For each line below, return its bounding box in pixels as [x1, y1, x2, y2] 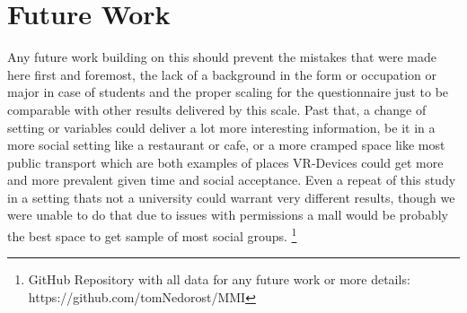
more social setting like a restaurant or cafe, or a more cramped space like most [7, 135, 445, 154]
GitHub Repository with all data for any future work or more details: [28, 270, 410, 289]
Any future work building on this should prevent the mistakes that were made [7, 48, 437, 66]
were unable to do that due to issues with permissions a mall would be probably [7, 205, 448, 224]
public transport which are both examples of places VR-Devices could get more [7, 152, 444, 171]
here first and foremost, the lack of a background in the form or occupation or [7, 65, 437, 83]
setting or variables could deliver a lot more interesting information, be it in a [7, 117, 436, 136]
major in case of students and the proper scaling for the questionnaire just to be [7, 83, 449, 101]
